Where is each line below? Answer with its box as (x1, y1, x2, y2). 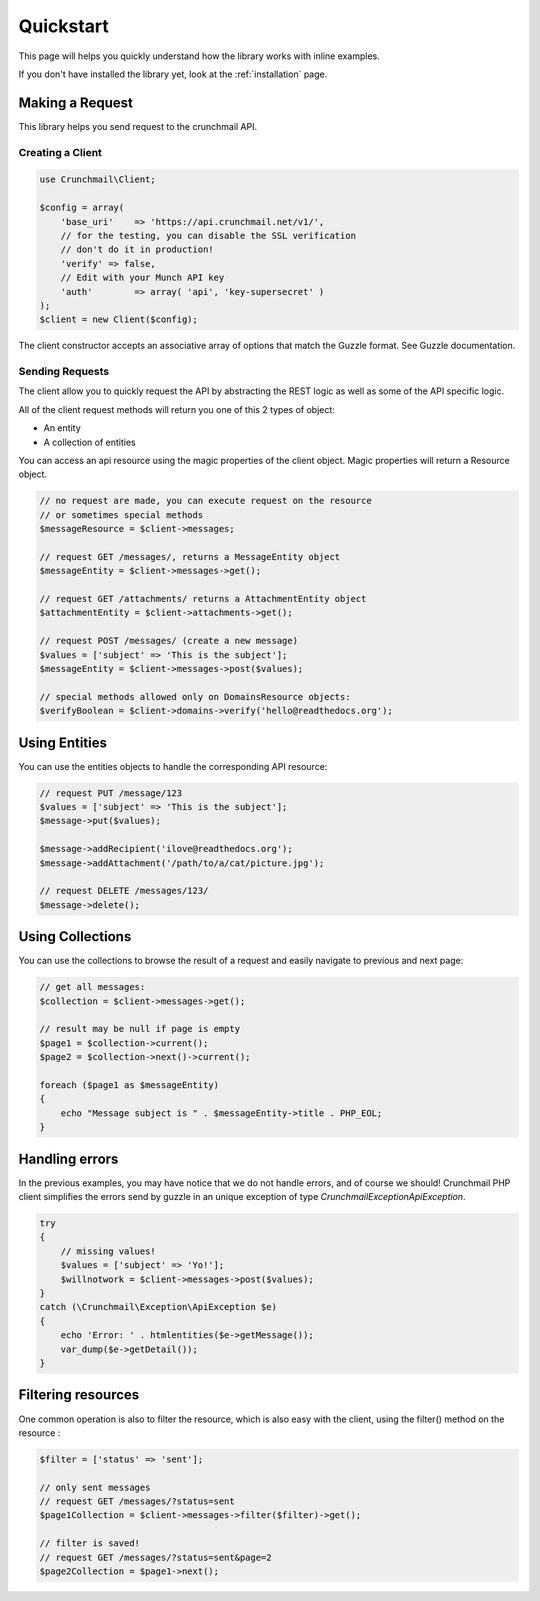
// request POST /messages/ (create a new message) (39, 635, 299, 647)
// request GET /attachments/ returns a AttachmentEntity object (39, 593, 367, 605)
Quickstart (18, 15, 110, 37)
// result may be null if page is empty (39, 1023, 240, 1035)
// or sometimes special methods (39, 509, 204, 520)
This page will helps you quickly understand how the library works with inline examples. (18, 50, 380, 62)
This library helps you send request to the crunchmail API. (18, 120, 258, 132)
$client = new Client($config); (39, 314, 199, 325)
